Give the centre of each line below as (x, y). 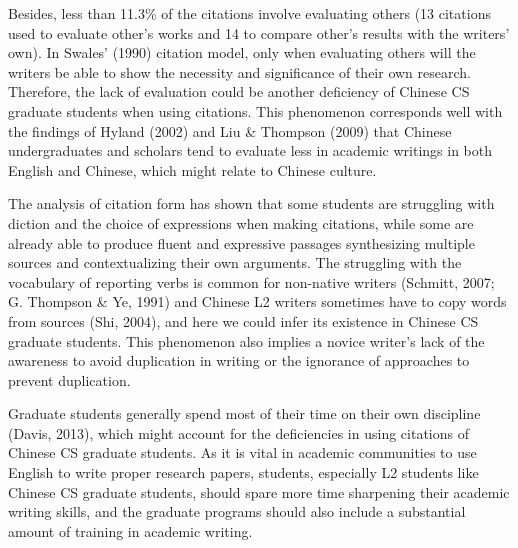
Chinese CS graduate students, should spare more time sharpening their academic (259, 491)
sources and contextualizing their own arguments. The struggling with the (235, 262)
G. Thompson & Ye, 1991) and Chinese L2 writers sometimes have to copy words (257, 301)
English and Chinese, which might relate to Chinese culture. (192, 169)
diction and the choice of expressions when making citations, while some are (241, 222)
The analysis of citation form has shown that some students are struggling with (251, 203)
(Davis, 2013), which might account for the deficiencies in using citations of (238, 432)
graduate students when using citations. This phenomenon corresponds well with (255, 110)
